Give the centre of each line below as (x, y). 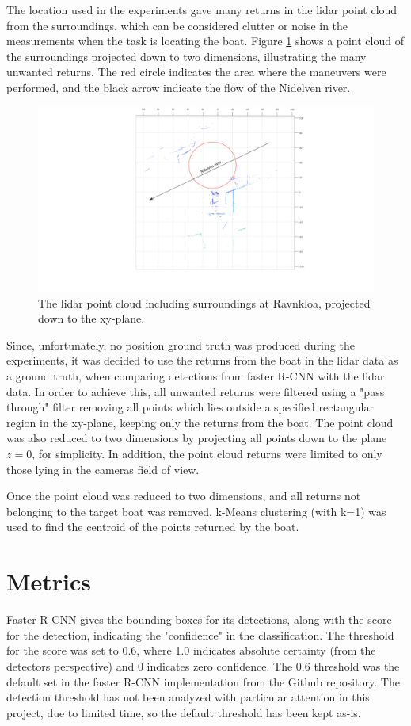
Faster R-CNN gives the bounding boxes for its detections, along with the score (199, 619)
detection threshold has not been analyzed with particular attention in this (188, 697)
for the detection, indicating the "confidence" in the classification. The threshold (200, 634)
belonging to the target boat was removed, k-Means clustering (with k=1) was (196, 511)
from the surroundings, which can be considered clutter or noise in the (177, 25)
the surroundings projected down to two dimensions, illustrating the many (186, 56)
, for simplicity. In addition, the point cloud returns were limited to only (207, 454)
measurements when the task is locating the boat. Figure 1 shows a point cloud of (205, 41)
